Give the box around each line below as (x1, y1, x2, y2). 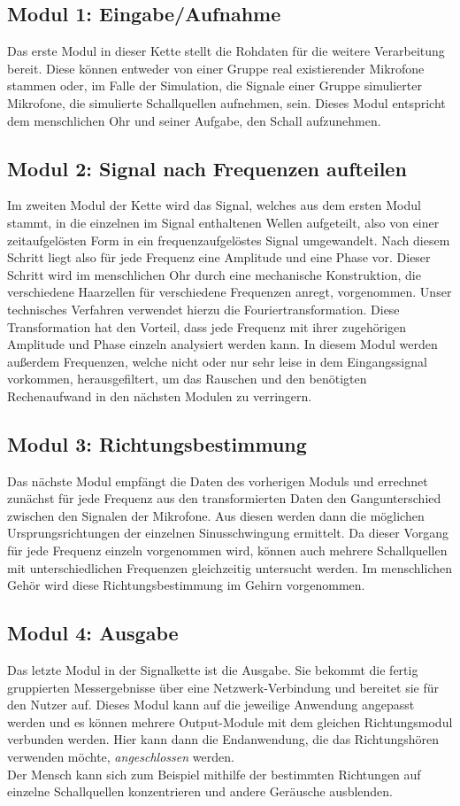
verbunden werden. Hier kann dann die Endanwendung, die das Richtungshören (7, 730, 440, 748)
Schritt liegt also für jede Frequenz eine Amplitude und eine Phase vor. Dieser (7, 248, 431, 267)
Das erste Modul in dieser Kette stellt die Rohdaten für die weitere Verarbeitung (7, 42, 445, 60)
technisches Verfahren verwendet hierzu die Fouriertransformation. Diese (7, 299, 400, 318)
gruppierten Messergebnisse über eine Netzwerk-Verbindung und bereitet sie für (7, 678, 439, 696)
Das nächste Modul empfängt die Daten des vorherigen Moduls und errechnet (7, 471, 428, 490)
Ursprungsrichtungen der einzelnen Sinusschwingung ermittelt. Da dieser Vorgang (7, 523, 449, 542)
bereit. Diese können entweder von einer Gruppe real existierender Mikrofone (7, 58, 425, 77)
